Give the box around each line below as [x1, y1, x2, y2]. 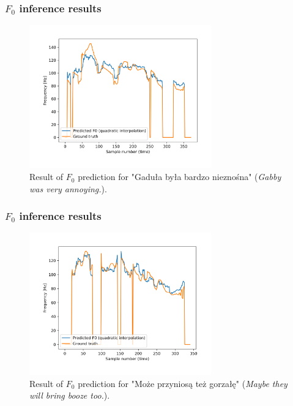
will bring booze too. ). [29, 389, 110, 402]
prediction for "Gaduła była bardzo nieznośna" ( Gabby [78, 170, 281, 183]
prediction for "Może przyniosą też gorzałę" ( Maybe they [78, 377, 287, 389]
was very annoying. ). [29, 182, 107, 195]
